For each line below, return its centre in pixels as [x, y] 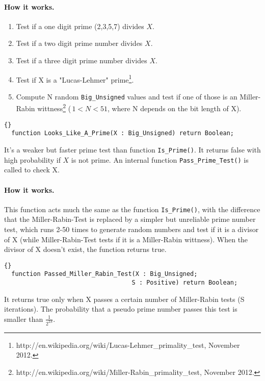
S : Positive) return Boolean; [185, 283]
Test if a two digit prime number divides [79, 43]
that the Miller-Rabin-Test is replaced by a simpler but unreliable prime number [130, 219]
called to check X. [32, 170]
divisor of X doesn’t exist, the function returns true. [85, 249]
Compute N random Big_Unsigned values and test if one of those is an [127, 96]
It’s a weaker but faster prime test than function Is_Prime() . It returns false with [132, 150]
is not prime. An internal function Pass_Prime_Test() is [160, 159]
